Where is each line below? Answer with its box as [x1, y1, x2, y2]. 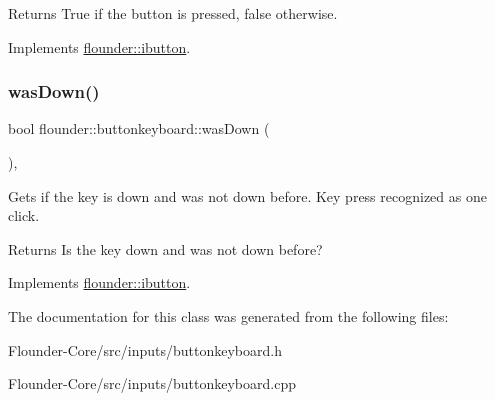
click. [8, 205, 40, 226]
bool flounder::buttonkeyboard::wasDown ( [8, 118, 270, 139]
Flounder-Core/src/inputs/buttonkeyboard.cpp [8, 373, 296, 394]
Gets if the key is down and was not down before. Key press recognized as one [8, 185, 487, 206]
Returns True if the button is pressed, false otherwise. [8, 3, 338, 23]
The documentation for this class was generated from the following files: [8, 305, 449, 326]
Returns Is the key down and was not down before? [8, 238, 323, 259]
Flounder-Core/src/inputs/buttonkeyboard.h [8, 339, 282, 360]
